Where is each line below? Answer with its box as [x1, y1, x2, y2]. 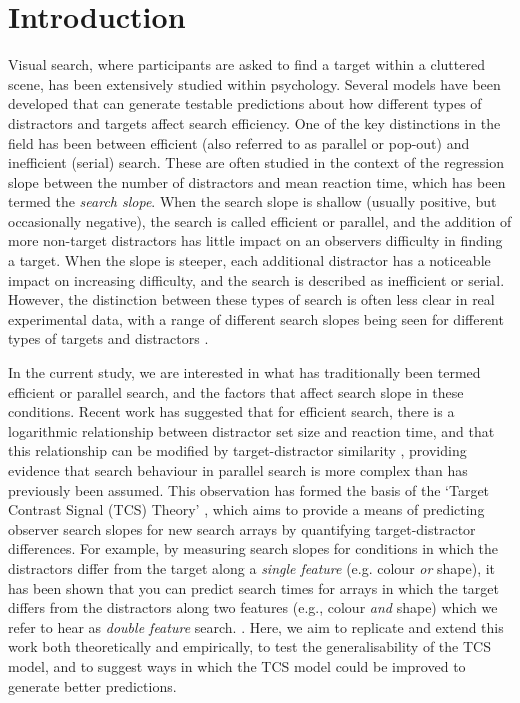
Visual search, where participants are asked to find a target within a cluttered [8, 54, 485, 75]
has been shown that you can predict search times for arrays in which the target [8, 577, 499, 598]
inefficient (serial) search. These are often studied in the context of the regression [8, 152, 505, 173]
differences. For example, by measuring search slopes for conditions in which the [8, 538, 499, 559]
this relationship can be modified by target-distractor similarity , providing [8, 440, 467, 461]
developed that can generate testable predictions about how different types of [8, 93, 482, 114]
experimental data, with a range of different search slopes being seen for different [8, 308, 504, 329]
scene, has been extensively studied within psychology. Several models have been [8, 73, 501, 94]
